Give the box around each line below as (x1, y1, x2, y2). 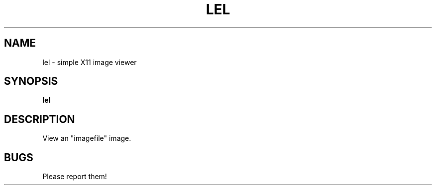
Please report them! (42, 172, 107, 181)
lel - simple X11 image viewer (42, 58, 137, 66)
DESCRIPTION (4, 113, 75, 126)
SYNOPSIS (4, 75, 58, 88)
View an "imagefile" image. (42, 134, 131, 143)
